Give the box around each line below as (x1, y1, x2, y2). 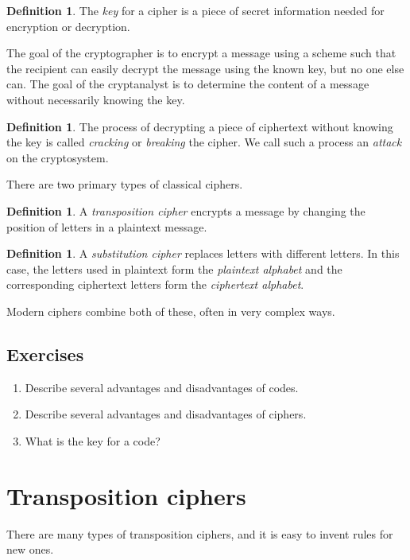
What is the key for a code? (25, 432, 161, 449)
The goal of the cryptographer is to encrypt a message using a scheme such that (6, 45, 396, 61)
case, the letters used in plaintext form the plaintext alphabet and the (6, 260, 342, 277)
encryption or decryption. (6, 17, 130, 34)
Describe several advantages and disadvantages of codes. (25, 379, 299, 395)
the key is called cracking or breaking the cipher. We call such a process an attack (6, 134, 402, 150)
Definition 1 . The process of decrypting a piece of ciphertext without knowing (6, 118, 393, 134)
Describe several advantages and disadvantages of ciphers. (25, 406, 307, 422)
